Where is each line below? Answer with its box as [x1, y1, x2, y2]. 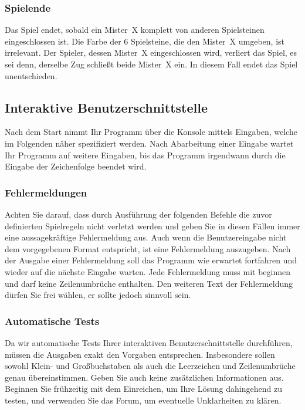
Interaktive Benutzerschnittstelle [5, 98, 208, 116]
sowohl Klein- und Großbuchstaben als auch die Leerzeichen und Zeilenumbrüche [5, 360, 296, 372]
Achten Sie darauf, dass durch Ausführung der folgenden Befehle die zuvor [5, 208, 272, 220]
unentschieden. [5, 69, 57, 82]
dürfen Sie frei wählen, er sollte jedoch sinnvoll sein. [5, 289, 191, 301]
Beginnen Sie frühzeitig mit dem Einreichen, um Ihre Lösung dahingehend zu [5, 382, 282, 395]
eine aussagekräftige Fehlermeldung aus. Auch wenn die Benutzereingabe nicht [5, 231, 287, 243]
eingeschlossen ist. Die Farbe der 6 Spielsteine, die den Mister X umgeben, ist [5, 35, 285, 47]
